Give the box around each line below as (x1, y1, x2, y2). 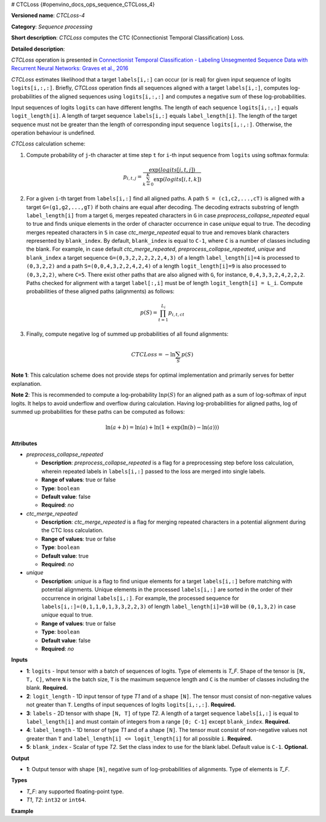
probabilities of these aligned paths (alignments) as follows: (26, 287, 175, 295)
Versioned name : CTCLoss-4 (11, 12, 85, 19)
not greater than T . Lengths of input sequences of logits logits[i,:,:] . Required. (26, 701, 236, 708)
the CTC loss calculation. (41, 527, 104, 534)
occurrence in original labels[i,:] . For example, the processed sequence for (41, 594, 240, 602)
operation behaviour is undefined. (11, 129, 96, 136)
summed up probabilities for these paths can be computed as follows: (11, 408, 185, 415)
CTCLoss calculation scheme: (11, 140, 86, 147)
